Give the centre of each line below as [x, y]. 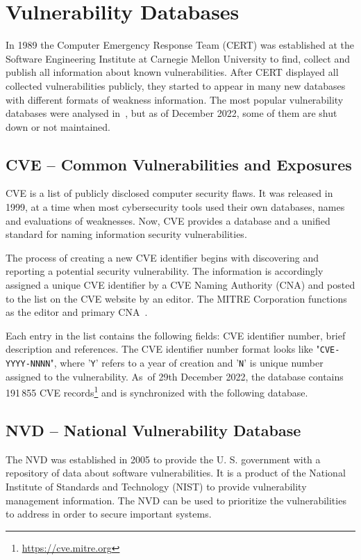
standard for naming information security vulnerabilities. [126, 234]
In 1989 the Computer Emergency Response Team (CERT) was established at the [180, 45]
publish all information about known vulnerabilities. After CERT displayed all [172, 72]
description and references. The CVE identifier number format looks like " [163, 349]
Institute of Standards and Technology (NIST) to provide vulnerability [156, 486]
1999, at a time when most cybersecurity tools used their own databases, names [175, 207]
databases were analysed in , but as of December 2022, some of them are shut [171, 113]
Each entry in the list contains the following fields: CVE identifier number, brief [176, 335]
